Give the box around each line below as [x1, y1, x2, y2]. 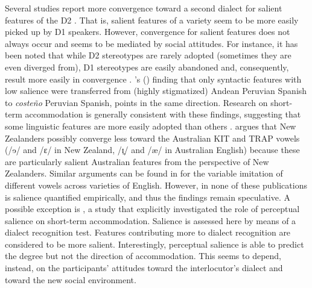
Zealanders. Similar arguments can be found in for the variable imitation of [5, 167, 283, 180]
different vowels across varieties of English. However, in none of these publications [5, 178, 307, 191]
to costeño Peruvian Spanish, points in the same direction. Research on [5, 96, 268, 108]
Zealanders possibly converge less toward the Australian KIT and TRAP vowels [5, 131, 300, 144]
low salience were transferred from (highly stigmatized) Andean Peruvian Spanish [5, 84, 307, 97]
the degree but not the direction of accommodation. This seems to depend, [5, 249, 282, 262]
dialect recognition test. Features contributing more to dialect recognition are [5, 226, 291, 239]
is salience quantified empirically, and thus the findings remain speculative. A [5, 190, 290, 203]
